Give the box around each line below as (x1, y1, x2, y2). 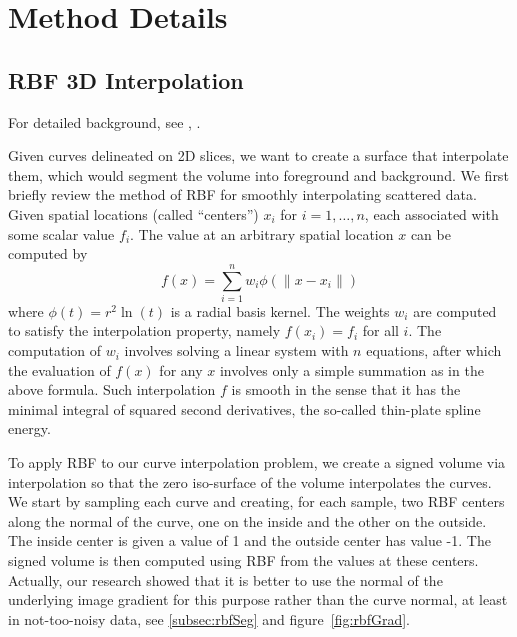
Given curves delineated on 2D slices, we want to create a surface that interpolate (8, 145, 509, 166)
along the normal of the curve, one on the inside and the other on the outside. (8, 510, 487, 531)
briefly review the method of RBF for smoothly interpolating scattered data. (8, 184, 477, 205)
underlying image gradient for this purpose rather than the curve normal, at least (8, 589, 508, 610)
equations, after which (366, 340, 502, 361)
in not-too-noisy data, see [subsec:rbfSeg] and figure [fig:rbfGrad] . (8, 608, 410, 629)
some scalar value (8, 223, 115, 244)
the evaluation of (8, 359, 111, 380)
